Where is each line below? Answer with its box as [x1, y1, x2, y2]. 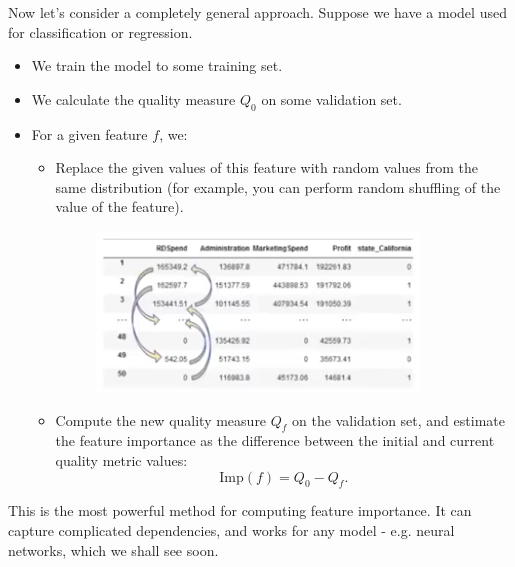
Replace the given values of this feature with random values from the [55, 157, 479, 178]
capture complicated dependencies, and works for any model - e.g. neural [8, 519, 455, 540]
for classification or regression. [8, 21, 193, 42]
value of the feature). [55, 196, 184, 217]
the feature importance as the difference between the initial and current [55, 430, 495, 451]
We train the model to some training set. [31, 55, 283, 76]
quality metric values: [55, 449, 188, 470]
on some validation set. [261, 88, 402, 109]
